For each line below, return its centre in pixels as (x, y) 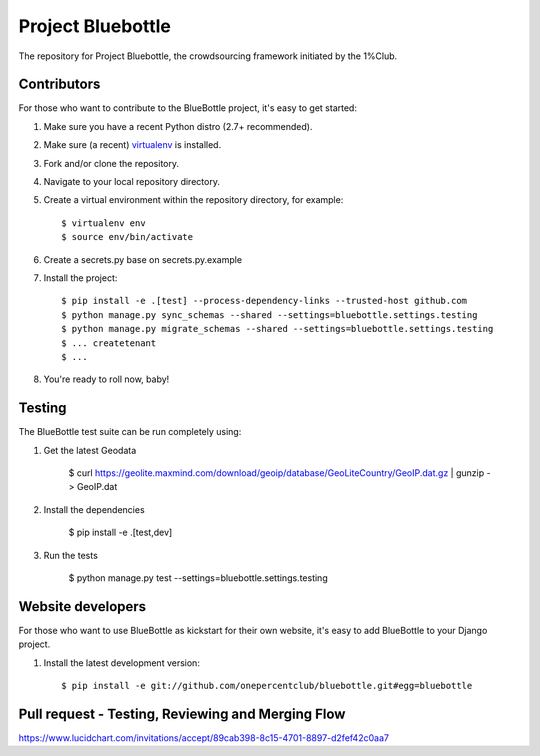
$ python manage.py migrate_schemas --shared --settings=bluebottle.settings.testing (277, 329)
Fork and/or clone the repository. (111, 163)
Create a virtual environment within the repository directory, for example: (193, 200)
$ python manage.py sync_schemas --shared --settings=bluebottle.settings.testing (269, 314)
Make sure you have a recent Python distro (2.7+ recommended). (178, 126)
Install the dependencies (94, 509)
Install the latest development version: (121, 662)
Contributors (59, 84)
